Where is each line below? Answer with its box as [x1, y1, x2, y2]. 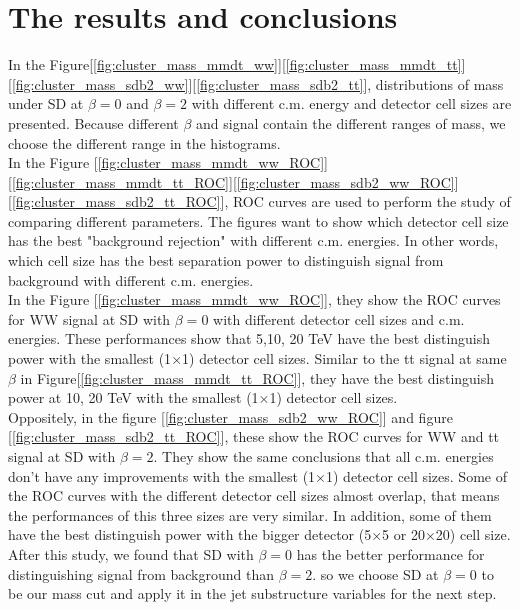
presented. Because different [8, 112, 179, 133]
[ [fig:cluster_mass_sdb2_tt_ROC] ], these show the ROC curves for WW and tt [8, 426, 500, 447]
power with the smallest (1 [8, 348, 172, 369]
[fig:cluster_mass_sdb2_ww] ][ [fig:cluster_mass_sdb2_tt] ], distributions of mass [11, 73, 504, 94]
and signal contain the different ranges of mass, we [196, 112, 506, 133]
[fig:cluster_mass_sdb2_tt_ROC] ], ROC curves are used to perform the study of [11, 191, 511, 212]
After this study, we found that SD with [8, 543, 254, 564]
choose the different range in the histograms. [8, 132, 281, 153]
